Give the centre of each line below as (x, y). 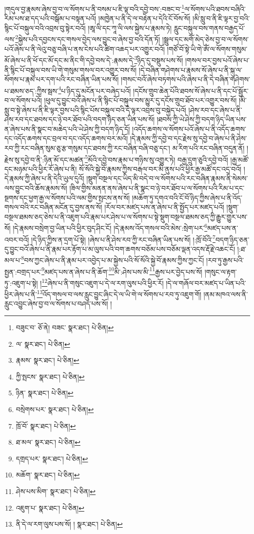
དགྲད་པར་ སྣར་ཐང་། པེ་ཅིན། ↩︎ (52, 458)
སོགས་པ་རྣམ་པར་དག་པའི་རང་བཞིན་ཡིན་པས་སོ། (62, 79)
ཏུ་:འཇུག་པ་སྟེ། (21, 283)
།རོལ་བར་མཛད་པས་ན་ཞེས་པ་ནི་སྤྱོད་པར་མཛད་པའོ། (164, 207)
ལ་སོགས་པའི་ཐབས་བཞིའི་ (215, 9)
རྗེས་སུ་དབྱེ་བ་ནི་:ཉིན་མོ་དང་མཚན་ (45, 159)
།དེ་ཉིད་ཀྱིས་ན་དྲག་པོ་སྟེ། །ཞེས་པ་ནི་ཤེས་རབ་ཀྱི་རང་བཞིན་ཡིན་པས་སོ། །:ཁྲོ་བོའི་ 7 (123, 238)
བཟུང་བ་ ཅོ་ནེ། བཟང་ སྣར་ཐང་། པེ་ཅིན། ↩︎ (65, 327)
